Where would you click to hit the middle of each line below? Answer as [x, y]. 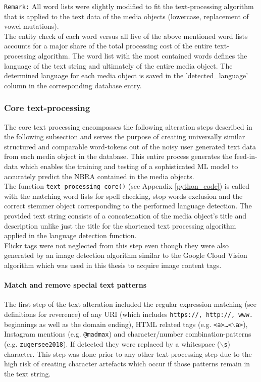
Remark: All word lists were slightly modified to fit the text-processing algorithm [129, 6]
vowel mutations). [32, 26]
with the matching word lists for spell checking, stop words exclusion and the [123, 196]
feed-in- [246, 156]
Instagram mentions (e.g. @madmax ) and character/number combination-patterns [128, 334]
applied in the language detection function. [70, 235]
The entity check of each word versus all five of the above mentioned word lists [126, 36]
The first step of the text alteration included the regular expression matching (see [130, 304]
